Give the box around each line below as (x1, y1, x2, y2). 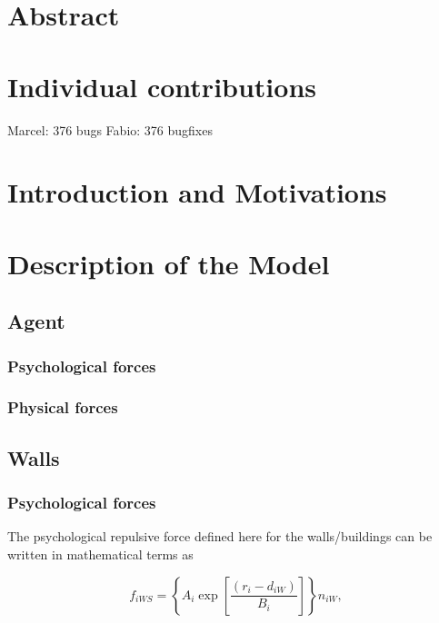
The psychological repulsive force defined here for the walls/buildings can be (7, 527, 433, 546)
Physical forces (7, 396, 118, 419)
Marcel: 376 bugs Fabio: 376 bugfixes (7, 120, 213, 139)
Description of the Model (7, 244, 330, 282)
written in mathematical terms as (7, 544, 194, 563)
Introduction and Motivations (7, 173, 387, 211)
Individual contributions (7, 67, 317, 104)
